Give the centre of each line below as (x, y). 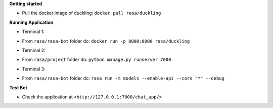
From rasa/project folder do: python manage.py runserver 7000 (97, 60)
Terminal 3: (34, 69)
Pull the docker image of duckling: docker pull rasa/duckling (92, 13)
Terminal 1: (33, 32)
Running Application (31, 22)
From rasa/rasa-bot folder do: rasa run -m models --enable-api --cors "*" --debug (123, 78)
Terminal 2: (34, 50)
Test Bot (18, 87)
